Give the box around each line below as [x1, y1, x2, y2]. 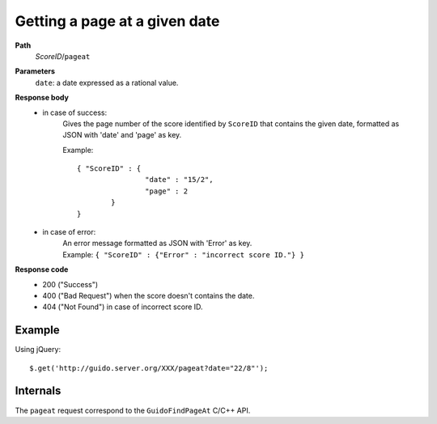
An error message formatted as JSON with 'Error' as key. [62, 239, 252, 248]
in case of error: [42, 227, 96, 237]
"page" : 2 [144, 186, 189, 196]
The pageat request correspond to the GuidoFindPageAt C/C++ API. [15, 405, 251, 415]
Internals [15, 384, 62, 398]
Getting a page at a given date [15, 12, 220, 30]
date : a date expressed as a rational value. [35, 78, 179, 87]
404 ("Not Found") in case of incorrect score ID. [42, 302, 203, 312]
